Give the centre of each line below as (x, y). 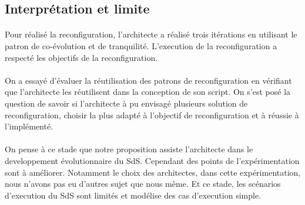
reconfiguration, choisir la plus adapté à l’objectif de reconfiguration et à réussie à (152, 115)
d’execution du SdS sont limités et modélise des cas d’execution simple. (133, 195)
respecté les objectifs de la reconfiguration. (81, 57)
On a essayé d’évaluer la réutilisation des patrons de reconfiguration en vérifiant (148, 80)
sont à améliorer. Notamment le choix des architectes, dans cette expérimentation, (153, 172)
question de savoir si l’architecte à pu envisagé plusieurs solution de (126, 103)
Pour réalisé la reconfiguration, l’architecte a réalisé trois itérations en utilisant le (151, 34)
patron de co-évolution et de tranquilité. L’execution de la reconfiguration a (141, 45)
